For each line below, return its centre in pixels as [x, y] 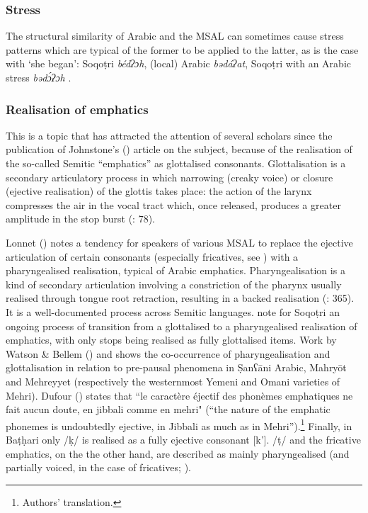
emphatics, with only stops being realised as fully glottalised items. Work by [171, 340]
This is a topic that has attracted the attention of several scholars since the [169, 135]
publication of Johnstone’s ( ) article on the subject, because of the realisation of [179, 149]
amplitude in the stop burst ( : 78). [81, 219]
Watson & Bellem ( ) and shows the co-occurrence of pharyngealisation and [168, 353]
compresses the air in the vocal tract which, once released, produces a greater [173, 204]
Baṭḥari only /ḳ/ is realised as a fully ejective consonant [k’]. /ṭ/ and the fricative [183, 439]
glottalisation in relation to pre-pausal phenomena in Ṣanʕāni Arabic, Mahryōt [176, 367]
